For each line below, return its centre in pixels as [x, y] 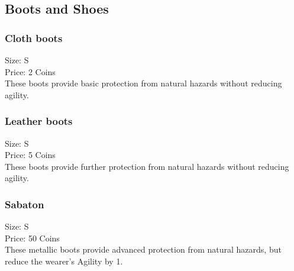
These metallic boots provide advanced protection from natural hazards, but [143, 249]
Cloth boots [34, 38]
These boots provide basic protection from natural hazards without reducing [143, 83]
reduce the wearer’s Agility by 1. [64, 261]
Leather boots [39, 121]
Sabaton [25, 204]
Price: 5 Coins [30, 155]
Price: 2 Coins [30, 71]
